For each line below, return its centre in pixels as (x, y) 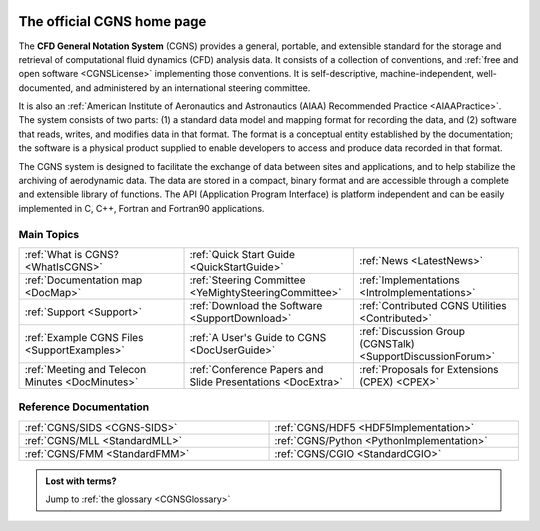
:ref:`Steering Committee (247, 280)
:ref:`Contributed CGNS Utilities (433, 305)
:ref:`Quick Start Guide (242, 254)
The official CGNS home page (112, 21)
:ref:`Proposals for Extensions (429, 369)
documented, (46, 87)
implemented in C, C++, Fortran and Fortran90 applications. (141, 208)
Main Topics (49, 234)
